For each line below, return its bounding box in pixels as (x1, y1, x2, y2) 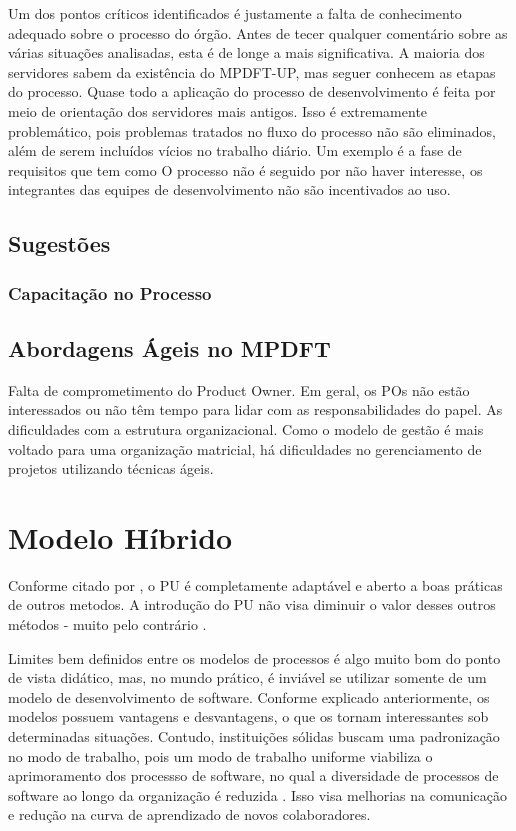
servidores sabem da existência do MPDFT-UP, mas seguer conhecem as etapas (8, 61, 496, 82)
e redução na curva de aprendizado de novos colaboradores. (8, 804, 371, 825)
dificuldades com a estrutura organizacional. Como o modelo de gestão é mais (8, 418, 484, 439)
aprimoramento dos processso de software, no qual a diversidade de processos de (8, 765, 499, 786)
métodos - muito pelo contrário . (8, 614, 207, 635)
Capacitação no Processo (8, 280, 212, 305)
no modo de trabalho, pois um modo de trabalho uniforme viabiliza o (8, 745, 433, 766)
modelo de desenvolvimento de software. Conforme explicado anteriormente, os (8, 686, 490, 707)
